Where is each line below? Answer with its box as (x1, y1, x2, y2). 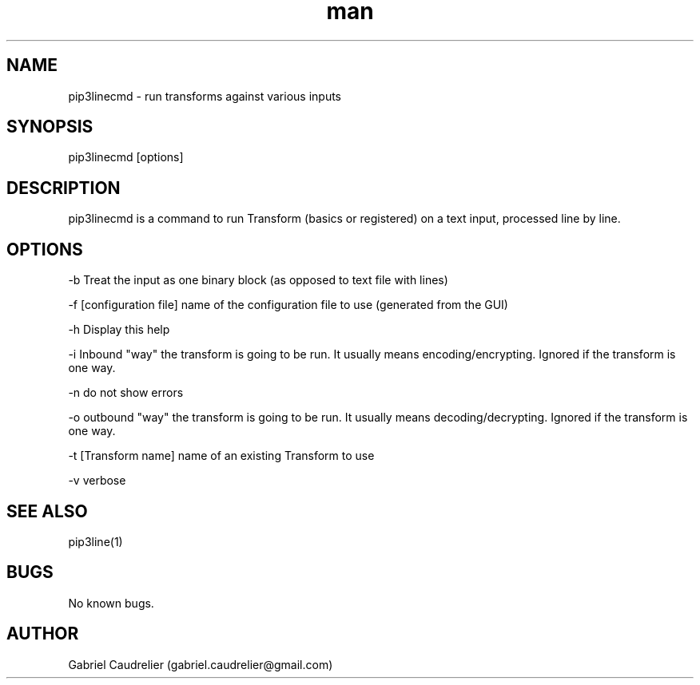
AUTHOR (6, 624, 79, 644)
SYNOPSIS (6, 117, 93, 137)
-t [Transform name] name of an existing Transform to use (68, 449, 375, 463)
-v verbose (68, 473, 126, 488)
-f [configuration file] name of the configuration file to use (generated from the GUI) (68, 298, 508, 312)
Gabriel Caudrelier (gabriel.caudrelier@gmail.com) (68, 657, 333, 671)
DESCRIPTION (6, 177, 121, 198)
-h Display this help (68, 323, 170, 337)
